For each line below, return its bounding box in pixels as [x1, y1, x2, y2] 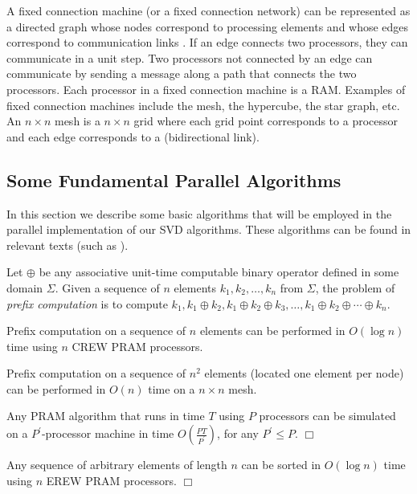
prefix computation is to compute [6, 295, 168, 312]
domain [6, 279, 43, 296]
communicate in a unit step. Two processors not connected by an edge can [6, 49, 373, 66]
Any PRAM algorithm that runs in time [6, 407, 205, 424]
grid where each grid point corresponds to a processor [133, 112, 399, 129]
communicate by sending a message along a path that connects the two [6, 65, 357, 82]
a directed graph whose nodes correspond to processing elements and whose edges [6, 18, 409, 35]
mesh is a [54, 112, 100, 129]
